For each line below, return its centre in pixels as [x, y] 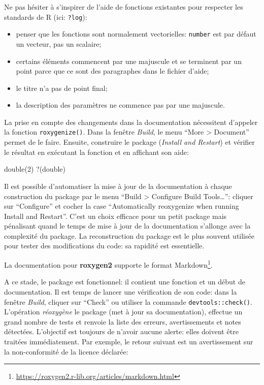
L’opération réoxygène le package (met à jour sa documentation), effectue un [123, 312]
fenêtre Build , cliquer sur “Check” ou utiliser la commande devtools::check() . [128, 301]
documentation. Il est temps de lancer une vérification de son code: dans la [121, 291]
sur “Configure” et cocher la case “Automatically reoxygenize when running [122, 206]
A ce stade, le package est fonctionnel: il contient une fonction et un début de [125, 282]
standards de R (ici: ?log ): [46, 17]
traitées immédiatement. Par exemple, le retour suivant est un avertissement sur [129, 341]
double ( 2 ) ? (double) [35, 169]
